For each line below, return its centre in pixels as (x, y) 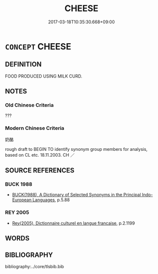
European (22, 200)
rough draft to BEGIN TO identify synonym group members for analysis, (76, 149)
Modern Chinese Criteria (35, 128)
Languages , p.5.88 (51, 200)
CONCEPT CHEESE (38, 46)
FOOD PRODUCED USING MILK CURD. (44, 76)
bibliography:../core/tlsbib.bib (35, 266)
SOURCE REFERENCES (40, 170)
